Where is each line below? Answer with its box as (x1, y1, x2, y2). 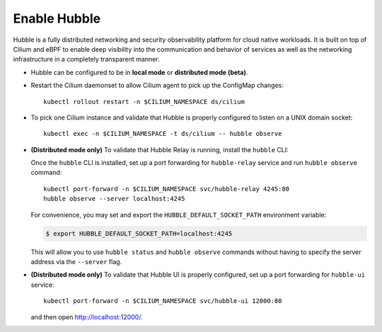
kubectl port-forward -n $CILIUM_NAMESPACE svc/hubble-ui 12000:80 (43, 297, 282, 305)
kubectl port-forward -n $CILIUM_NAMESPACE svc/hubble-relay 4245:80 (43, 185, 290, 193)
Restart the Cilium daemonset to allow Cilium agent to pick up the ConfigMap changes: (30, 81, 284, 90)
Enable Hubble (13, 11, 101, 26)
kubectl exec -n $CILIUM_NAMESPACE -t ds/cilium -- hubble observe (43, 130, 282, 138)
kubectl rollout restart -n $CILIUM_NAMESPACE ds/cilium (43, 98, 245, 105)
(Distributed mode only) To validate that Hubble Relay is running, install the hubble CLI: (30, 145, 289, 154)
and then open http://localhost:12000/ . (30, 312, 143, 321)
